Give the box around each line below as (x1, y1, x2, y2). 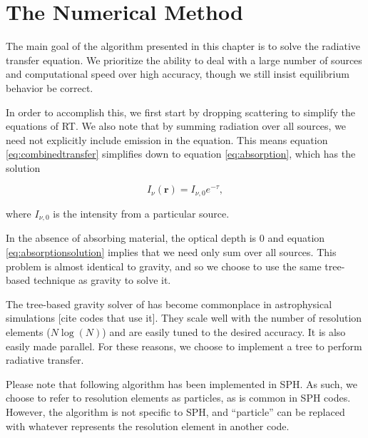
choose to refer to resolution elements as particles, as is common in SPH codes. (6, 390, 351, 405)
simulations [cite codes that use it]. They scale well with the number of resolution (6, 310, 362, 325)
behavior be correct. (6, 80, 93, 95)
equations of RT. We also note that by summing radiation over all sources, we (6, 118, 347, 133)
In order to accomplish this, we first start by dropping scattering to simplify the (6, 104, 355, 119)
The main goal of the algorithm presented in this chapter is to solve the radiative (6, 39, 361, 54)
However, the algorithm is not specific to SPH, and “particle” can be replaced (6, 404, 345, 419)
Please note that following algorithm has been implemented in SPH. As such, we (6, 376, 358, 391)
